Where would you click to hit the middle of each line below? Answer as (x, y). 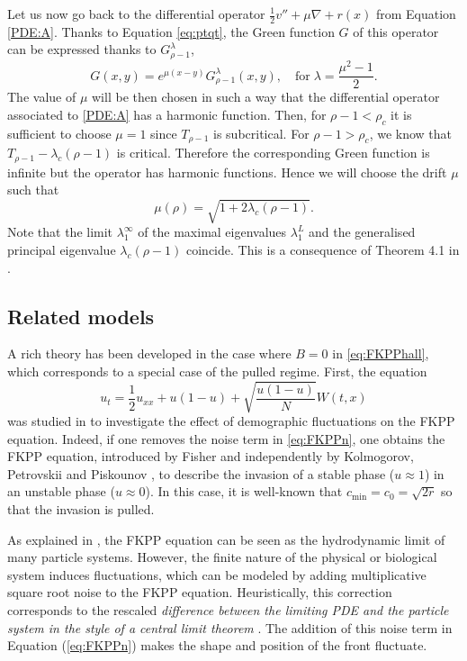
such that (33, 190)
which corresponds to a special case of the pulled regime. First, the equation (217, 371)
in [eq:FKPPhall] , (381, 353)
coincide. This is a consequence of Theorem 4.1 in (323, 249)
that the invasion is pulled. (81, 509)
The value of (42, 97)
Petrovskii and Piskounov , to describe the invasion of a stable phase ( (201, 473)
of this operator (396, 31)
